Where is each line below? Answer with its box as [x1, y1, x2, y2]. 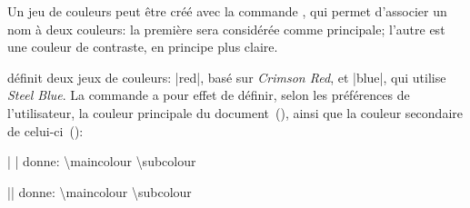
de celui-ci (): [7, 121, 84, 140]
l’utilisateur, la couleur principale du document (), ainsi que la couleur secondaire [7, 103, 463, 122]
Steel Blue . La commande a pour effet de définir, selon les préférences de [7, 85, 410, 104]
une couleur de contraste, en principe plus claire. [7, 37, 278, 56]
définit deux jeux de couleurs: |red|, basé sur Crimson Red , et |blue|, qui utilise [7, 67, 446, 86]
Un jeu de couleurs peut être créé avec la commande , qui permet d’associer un [7, 2, 447, 20]
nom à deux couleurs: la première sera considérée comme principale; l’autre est [7, 19, 445, 38]
